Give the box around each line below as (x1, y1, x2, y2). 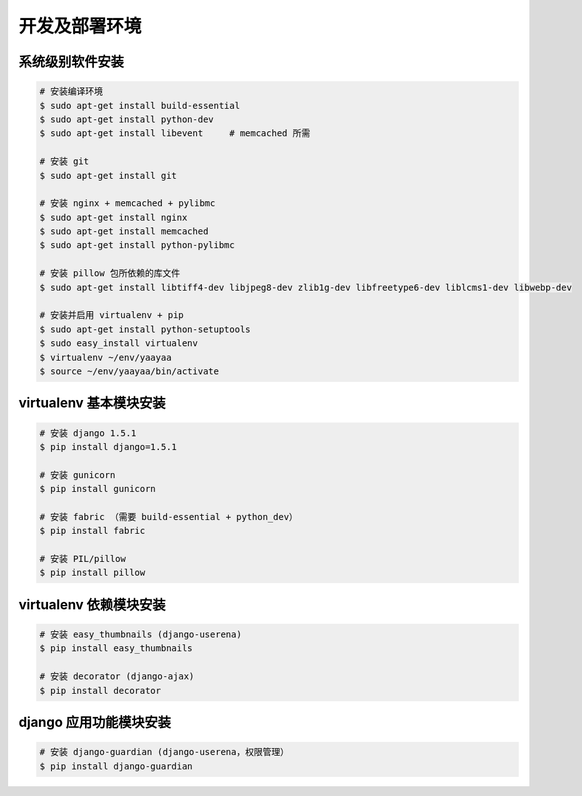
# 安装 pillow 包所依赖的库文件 (39, 268, 180, 279)
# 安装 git (39, 156, 90, 167)
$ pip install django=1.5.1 (39, 441, 177, 452)
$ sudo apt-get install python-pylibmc (39, 240, 235, 251)
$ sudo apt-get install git (39, 170, 177, 181)
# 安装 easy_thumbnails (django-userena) (39, 629, 242, 640)
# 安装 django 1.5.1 (39, 427, 137, 439)
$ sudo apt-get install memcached (39, 226, 209, 237)
